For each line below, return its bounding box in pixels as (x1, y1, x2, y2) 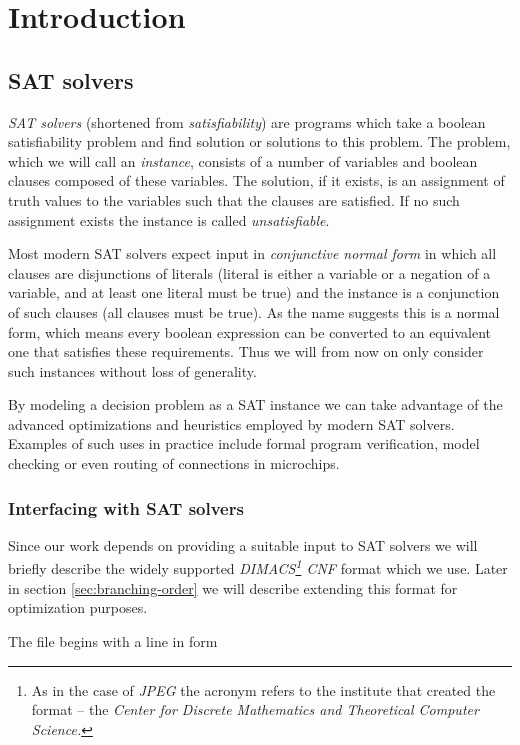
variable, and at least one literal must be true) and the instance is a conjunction (8, 282, 500, 303)
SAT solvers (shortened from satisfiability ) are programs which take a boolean (8, 111, 486, 132)
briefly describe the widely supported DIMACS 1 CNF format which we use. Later (8, 555, 508, 579)
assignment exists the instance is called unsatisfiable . (8, 209, 330, 230)
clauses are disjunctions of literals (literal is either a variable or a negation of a (8, 262, 491, 283)
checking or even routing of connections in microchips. (8, 453, 340, 474)
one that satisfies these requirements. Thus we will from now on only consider (8, 341, 484, 362)
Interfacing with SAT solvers (8, 495, 244, 520)
